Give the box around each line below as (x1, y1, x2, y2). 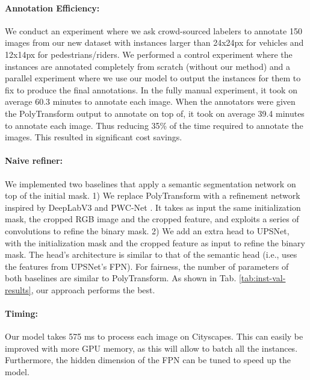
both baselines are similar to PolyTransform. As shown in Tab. (5, 272, 237, 284)
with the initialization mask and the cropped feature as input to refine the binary (5, 236, 305, 249)
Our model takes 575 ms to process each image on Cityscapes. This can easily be (5, 330, 303, 343)
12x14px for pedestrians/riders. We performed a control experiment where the (5, 48, 293, 60)
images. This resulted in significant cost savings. (5, 131, 182, 143)
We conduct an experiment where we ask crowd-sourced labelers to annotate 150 (5, 24, 302, 37)
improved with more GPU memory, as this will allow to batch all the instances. (5, 341, 298, 354)
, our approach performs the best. (31, 283, 155, 296)
